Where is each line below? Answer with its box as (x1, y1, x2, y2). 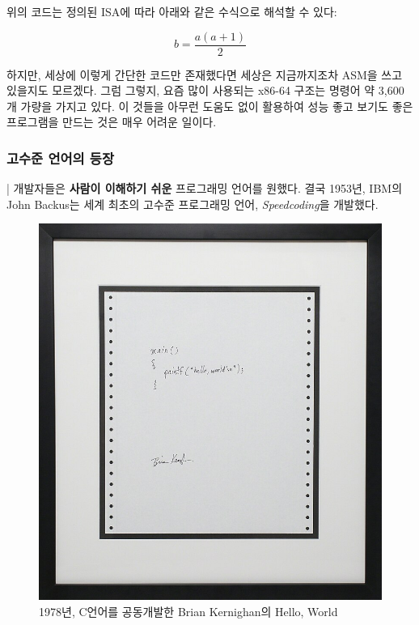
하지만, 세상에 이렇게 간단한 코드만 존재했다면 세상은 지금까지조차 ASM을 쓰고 (6, 66, 403, 83)
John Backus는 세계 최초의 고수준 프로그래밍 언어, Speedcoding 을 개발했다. (6, 195, 379, 212)
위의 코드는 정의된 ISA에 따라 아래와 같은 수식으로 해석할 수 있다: (6, 3, 337, 19)
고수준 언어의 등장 (6, 147, 114, 168)
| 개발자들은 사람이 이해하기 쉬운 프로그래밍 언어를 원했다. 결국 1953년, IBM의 (6, 180, 403, 197)
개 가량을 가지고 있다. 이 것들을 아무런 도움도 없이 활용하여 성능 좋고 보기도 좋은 (6, 97, 413, 114)
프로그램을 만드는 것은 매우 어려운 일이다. (6, 113, 217, 130)
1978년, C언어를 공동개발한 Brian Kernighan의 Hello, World (39, 602, 338, 619)
